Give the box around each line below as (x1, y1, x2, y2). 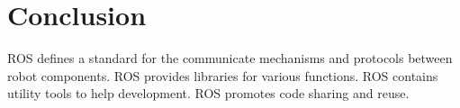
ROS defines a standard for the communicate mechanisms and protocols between (7, 49, 453, 67)
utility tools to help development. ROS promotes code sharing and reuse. (7, 84, 410, 103)
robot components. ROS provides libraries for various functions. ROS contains (7, 66, 438, 85)
